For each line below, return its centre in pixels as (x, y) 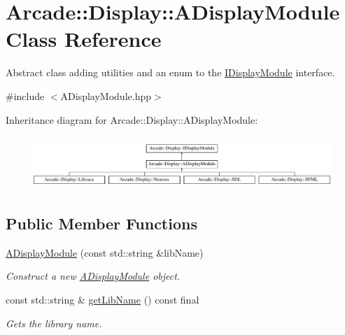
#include (25, 95)
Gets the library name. (54, 323)
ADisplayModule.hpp (106, 95)
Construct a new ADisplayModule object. (93, 276)
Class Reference (84, 39)
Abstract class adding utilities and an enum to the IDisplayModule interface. (170, 72)
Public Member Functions (101, 223)
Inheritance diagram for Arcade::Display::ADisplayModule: (132, 119)
